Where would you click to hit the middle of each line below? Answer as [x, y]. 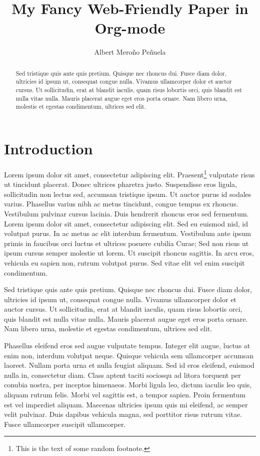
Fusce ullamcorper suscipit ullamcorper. [65, 424]
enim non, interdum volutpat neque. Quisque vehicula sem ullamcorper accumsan [129, 355]
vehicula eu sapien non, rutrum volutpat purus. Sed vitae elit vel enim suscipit [124, 262]
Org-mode [130, 28]
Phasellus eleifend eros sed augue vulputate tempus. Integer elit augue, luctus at [127, 346]
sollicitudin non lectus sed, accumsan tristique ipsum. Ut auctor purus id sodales [128, 194]
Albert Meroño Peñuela [130, 52]
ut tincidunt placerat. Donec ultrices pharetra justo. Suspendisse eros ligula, [121, 184]
